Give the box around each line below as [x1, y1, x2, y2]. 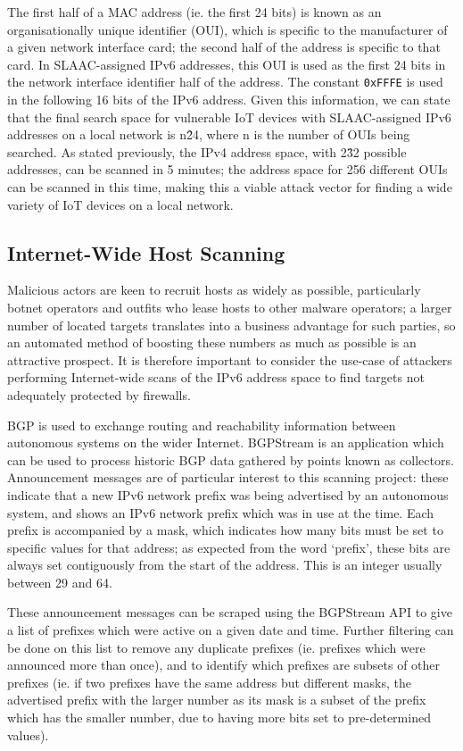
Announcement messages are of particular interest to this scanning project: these [7, 468, 449, 487]
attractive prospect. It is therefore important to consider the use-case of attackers [7, 350, 452, 369]
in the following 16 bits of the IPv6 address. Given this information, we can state [7, 90, 451, 109]
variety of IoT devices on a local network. [7, 195, 234, 213]
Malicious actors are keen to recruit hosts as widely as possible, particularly [7, 280, 421, 299]
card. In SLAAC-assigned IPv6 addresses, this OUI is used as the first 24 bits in [7, 54, 446, 73]
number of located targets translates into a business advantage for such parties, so [7, 315, 456, 334]
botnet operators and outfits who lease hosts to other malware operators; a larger [7, 297, 452, 316]
